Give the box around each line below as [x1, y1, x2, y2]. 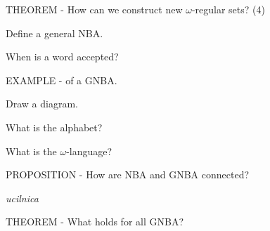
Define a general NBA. [6, 25, 103, 40]
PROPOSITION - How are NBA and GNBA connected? [6, 167, 250, 182]
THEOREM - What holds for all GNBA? [6, 214, 184, 229]
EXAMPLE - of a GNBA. [6, 72, 117, 87]
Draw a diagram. [6, 96, 78, 111]
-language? [66, 143, 112, 158]
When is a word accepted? [6, 49, 119, 64]
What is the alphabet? [6, 119, 103, 134]
